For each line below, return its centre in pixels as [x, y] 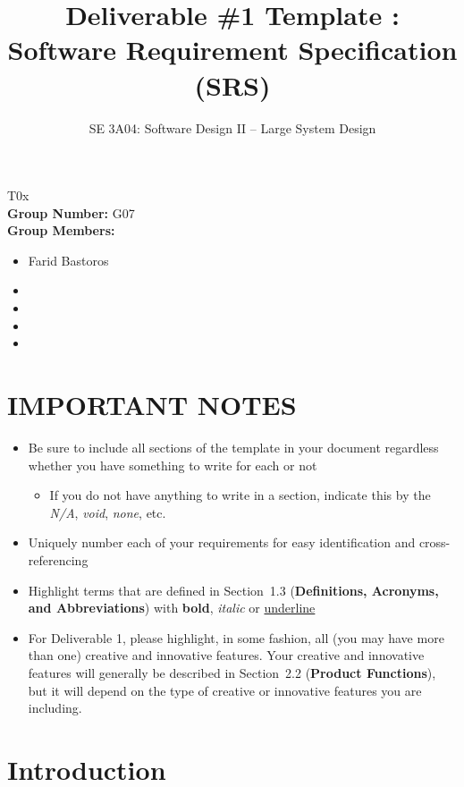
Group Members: [61, 230]
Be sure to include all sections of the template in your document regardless [233, 447]
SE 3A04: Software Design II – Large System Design [232, 127]
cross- [434, 542]
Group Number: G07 [71, 212]
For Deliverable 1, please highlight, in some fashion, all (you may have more [236, 637]
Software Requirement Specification [232, 50]
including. [55, 708]
